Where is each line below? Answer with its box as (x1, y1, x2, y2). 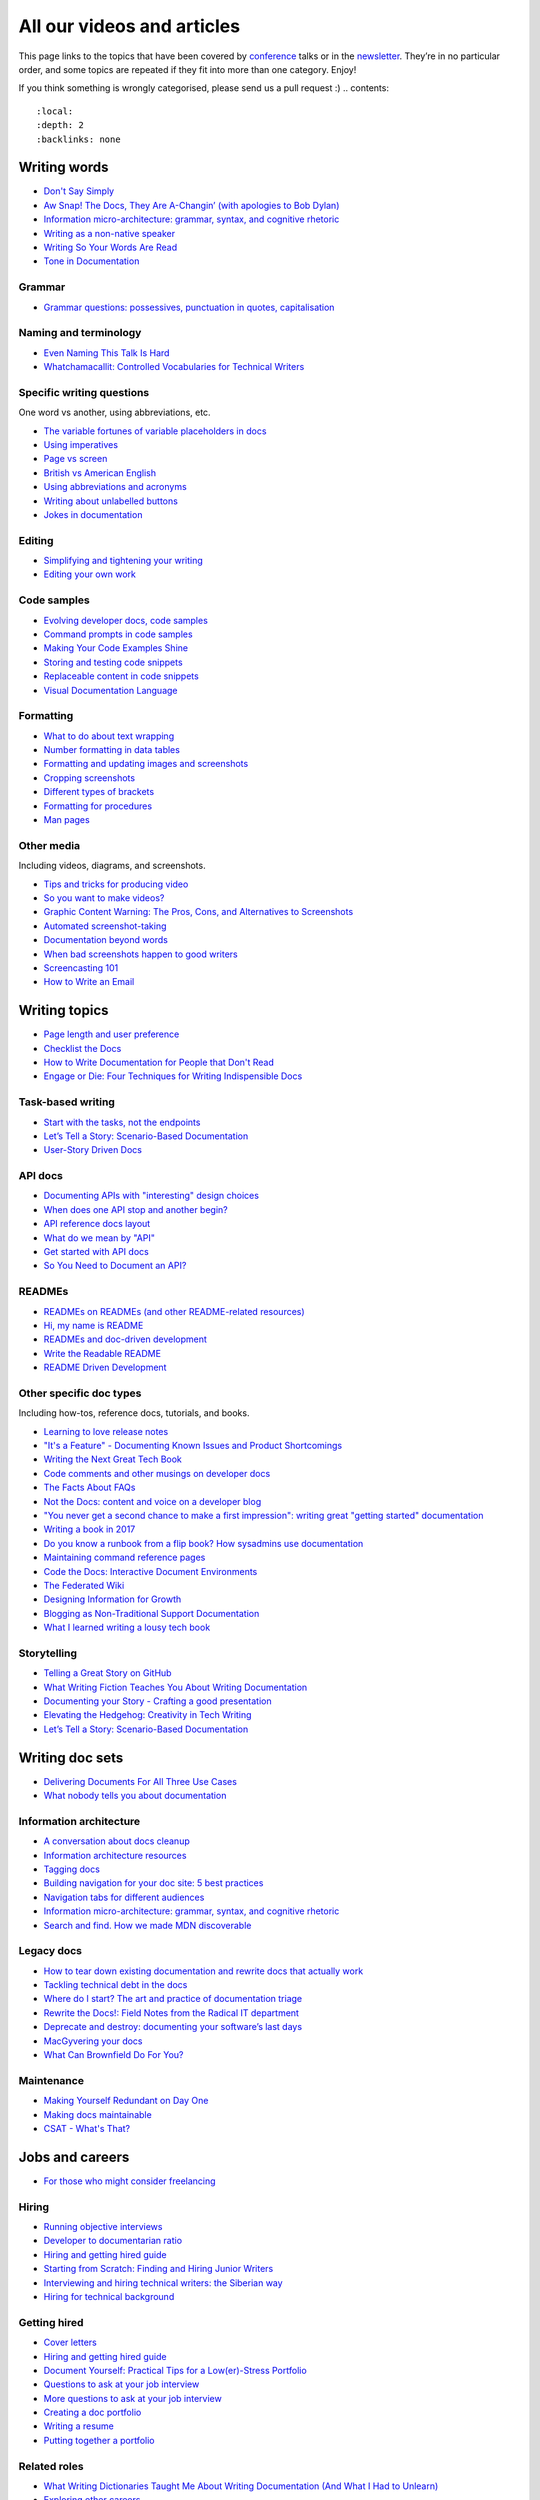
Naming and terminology (18, 326, 142, 340)
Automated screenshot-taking (43, 920, 167, 932)
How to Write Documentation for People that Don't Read (43, 1056, 275, 1068)
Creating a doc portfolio (43, 2406, 142, 2419)
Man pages (43, 814, 90, 826)
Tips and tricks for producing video (43, 878, 189, 890)
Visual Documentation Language (43, 684, 178, 696)
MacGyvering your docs (43, 2035, 143, 2047)
